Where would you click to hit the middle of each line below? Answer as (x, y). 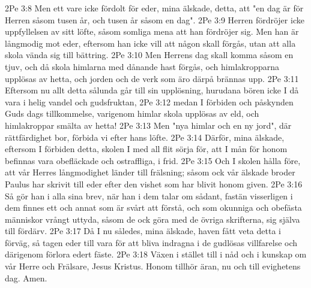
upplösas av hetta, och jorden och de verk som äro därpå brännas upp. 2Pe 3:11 (152, 78)
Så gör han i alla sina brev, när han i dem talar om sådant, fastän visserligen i (149, 195)
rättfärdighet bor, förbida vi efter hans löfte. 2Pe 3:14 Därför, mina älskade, (145, 137)
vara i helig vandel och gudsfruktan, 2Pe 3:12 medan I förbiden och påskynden (149, 101)
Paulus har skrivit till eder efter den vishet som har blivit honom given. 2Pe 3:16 (154, 184)
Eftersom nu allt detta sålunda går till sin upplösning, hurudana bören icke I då (152, 90)
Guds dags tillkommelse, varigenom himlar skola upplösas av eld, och (132, 113)
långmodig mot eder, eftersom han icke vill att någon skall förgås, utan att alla (150, 43)
